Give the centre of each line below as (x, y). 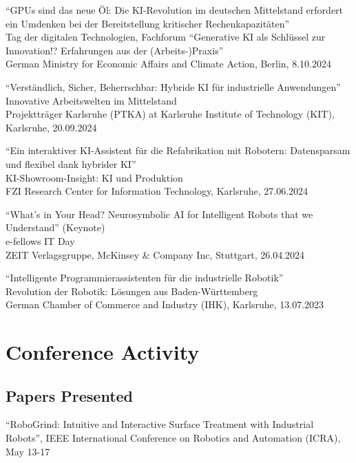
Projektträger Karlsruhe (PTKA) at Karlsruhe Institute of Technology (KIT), (170, 114)
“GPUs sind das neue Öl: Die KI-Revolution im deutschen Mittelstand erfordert (175, 10)
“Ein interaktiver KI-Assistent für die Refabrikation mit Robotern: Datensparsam (178, 150)
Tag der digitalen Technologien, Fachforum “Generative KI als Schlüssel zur (166, 37)
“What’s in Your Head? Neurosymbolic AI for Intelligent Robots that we (159, 214)
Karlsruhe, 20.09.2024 (51, 127)
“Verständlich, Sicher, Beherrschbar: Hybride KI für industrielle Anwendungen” (173, 86)
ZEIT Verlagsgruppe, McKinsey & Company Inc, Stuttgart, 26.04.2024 (155, 254)
